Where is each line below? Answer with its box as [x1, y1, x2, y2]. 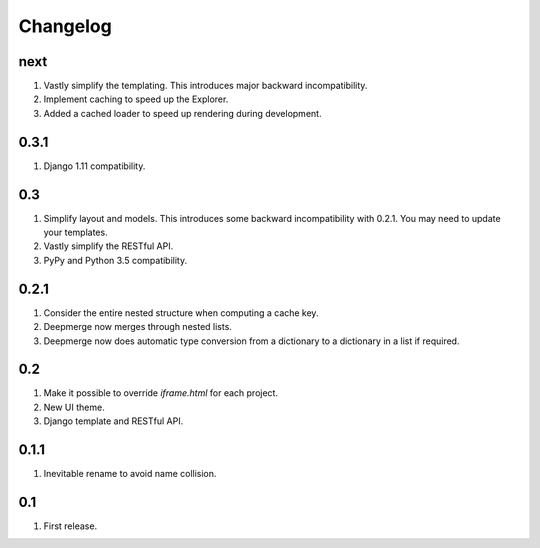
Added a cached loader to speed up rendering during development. [43, 107, 322, 119]
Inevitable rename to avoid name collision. [43, 468, 217, 480]
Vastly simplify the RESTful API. [43, 240, 174, 252]
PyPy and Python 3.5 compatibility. [43, 254, 188, 266]
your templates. [43, 226, 109, 239]
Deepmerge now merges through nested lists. [43, 321, 232, 333]
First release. [43, 520, 98, 532]
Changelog [18, 15, 112, 37]
